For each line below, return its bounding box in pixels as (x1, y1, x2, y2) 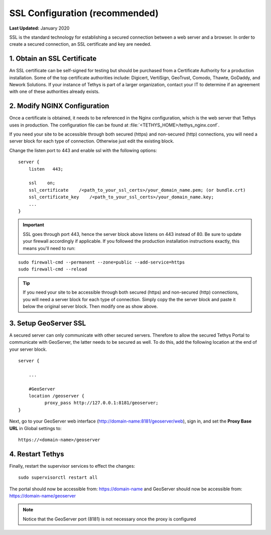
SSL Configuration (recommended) (9, 8, 159, 19)
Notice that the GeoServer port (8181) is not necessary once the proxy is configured (23, 516, 196, 522)
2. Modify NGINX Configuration (9, 102, 109, 110)
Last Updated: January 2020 (9, 25, 70, 31)
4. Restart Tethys (9, 450, 64, 458)
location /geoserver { (28, 393, 85, 398)
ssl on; (28, 180, 56, 186)
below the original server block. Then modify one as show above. (23, 303, 158, 309)
